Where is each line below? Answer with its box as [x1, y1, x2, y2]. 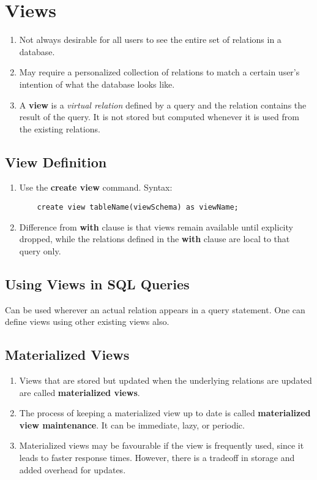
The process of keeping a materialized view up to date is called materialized [19, 406, 311, 419]
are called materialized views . [19, 386, 140, 398]
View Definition [5, 152, 107, 171]
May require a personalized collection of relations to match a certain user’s [19, 66, 300, 78]
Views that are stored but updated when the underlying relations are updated [19, 374, 312, 387]
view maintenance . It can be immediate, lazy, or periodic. [19, 418, 245, 431]
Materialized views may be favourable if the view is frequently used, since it [19, 439, 304, 452]
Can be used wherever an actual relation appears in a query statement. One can [5, 303, 305, 316]
